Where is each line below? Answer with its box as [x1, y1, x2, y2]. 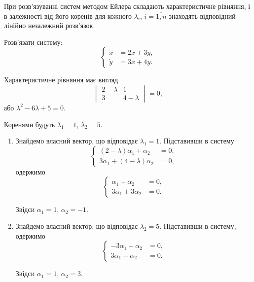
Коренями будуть [4, 119, 55, 129]
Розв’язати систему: [4, 36, 63, 47]
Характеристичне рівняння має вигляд [4, 74, 118, 85]
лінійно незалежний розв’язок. [4, 20, 95, 31]
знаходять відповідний [169, 10, 236, 21]
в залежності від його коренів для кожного [4, 10, 132, 21]
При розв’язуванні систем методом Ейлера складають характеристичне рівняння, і [4, 1, 251, 11]
